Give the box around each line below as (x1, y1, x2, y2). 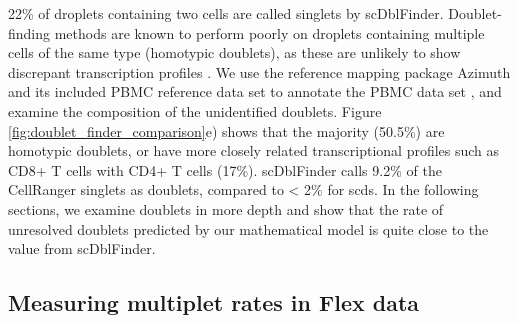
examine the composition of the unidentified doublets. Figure (8, 100, 382, 121)
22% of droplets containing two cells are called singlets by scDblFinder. (8, 3, 444, 23)
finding (8, 22, 51, 43)
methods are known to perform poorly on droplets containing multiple (54, 22, 485, 43)
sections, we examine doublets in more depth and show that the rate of (8, 198, 444, 219)
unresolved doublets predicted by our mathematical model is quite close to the (8, 218, 489, 239)
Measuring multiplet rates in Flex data (8, 287, 420, 318)
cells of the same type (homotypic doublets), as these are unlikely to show (8, 42, 461, 63)
